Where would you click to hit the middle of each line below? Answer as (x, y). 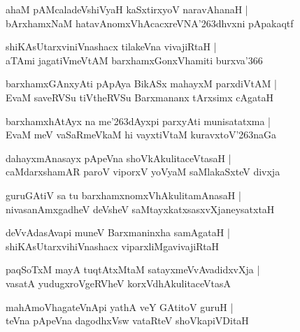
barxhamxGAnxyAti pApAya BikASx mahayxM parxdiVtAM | (141, 84)
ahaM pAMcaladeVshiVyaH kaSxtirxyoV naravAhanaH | (127, 9)
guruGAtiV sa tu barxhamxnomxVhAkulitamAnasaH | (123, 195)
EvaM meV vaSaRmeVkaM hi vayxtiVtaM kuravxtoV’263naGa (141, 135)
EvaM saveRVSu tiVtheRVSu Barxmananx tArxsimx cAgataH (140, 97)
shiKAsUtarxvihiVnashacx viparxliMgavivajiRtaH (113, 246)
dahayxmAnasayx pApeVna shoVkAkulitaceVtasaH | (119, 158)
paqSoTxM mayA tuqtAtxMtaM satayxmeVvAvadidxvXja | (133, 269)
